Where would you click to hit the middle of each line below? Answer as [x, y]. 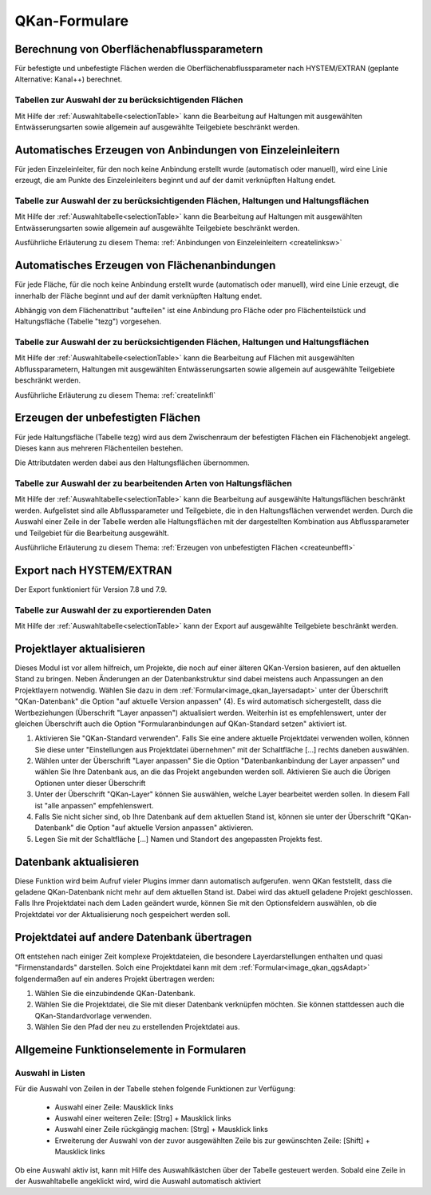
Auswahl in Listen [50, 1073]
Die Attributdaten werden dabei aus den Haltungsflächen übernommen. [132, 463]
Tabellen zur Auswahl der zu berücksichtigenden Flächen [129, 100]
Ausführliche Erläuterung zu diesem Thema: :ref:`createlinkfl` [115, 395]
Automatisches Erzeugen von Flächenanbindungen [145, 266]
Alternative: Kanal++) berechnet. [69, 79]
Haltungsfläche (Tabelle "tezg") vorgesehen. [88, 322]
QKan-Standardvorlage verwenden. [93, 1015]
